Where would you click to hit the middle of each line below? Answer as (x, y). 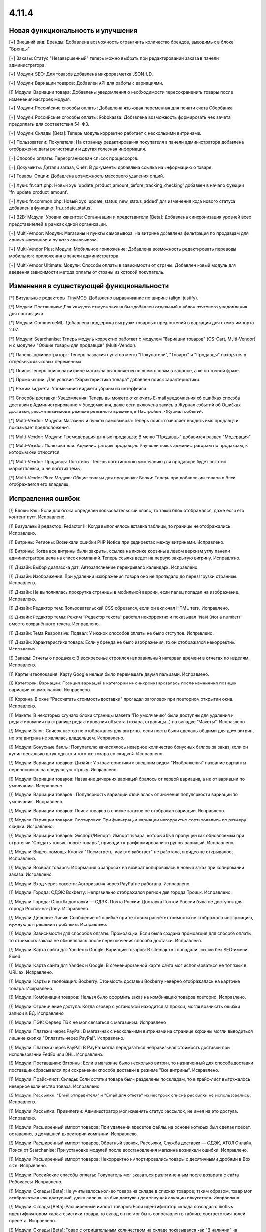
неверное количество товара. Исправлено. (55, 1086)
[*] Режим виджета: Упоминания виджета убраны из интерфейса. (78, 389)
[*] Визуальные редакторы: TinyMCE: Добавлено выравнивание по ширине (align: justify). (104, 298)
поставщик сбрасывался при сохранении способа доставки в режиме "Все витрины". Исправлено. (114, 1070)
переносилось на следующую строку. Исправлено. (64, 770)
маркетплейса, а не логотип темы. (46, 469)
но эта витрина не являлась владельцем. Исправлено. (67, 738)
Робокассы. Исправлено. (36, 1182)
